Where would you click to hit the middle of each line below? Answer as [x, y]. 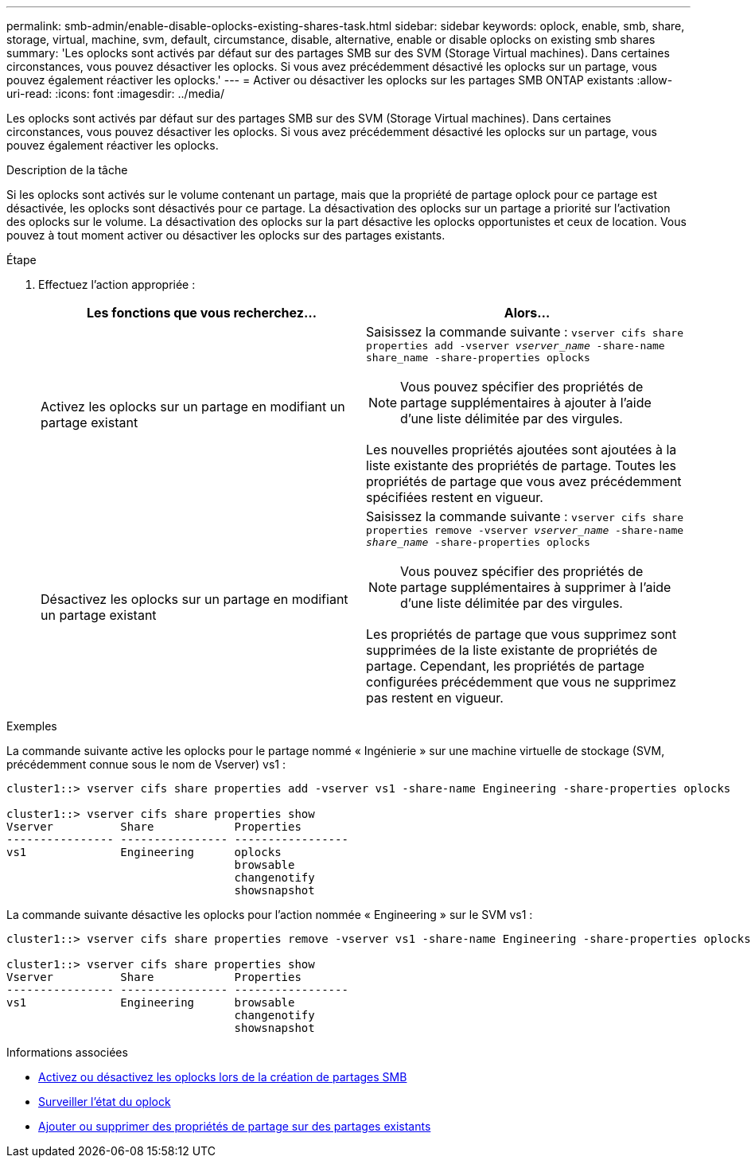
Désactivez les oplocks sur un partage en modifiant [195, 599]
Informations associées [67, 1052]
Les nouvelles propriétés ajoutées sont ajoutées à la [521, 450]
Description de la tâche [67, 170]
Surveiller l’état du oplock [105, 1102]
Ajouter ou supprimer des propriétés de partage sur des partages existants [235, 1126]
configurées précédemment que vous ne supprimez [521, 682]
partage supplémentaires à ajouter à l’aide [526, 403]
